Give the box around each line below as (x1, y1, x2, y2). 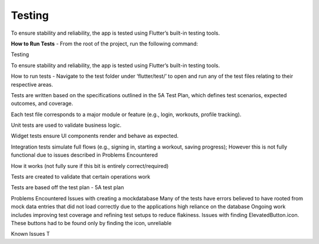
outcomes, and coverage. (11, 100, 73, 107)
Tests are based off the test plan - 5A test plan (11, 184, 124, 191)
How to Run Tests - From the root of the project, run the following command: (11, 40, 198, 47)
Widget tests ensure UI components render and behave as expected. (11, 133, 179, 140)
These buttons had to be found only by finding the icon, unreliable (11, 219, 172, 226)
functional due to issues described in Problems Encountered (11, 151, 158, 159)
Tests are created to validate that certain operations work (11, 173, 151, 180)
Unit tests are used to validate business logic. (11, 121, 122, 129)
